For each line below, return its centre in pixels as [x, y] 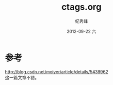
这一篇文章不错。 [22, 77]
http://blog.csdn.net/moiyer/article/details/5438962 [57, 71]
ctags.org [81, 7]
